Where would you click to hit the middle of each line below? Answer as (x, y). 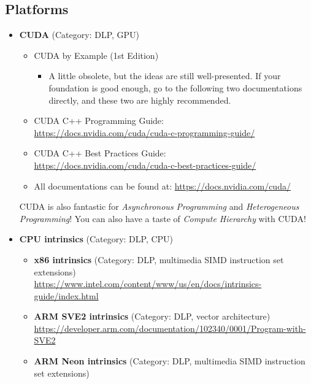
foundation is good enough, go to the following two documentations (175, 87)
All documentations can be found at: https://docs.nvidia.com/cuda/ (162, 186)
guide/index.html (66, 295)
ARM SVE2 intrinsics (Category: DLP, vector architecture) (152, 316)
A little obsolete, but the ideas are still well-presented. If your (165, 76)
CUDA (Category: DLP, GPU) (79, 35)
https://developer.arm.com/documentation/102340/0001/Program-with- (170, 328)
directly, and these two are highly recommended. (140, 100)
